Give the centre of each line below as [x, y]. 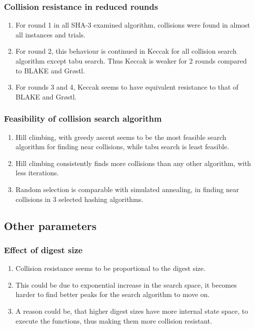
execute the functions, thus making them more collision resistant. [114, 320]
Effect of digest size [43, 249]
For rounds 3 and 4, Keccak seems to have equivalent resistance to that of [127, 87]
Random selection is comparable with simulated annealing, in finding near [127, 189]
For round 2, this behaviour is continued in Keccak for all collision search [126, 51]
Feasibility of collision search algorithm [83, 118]
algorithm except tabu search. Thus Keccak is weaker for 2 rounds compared [131, 61]
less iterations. [37, 173]
